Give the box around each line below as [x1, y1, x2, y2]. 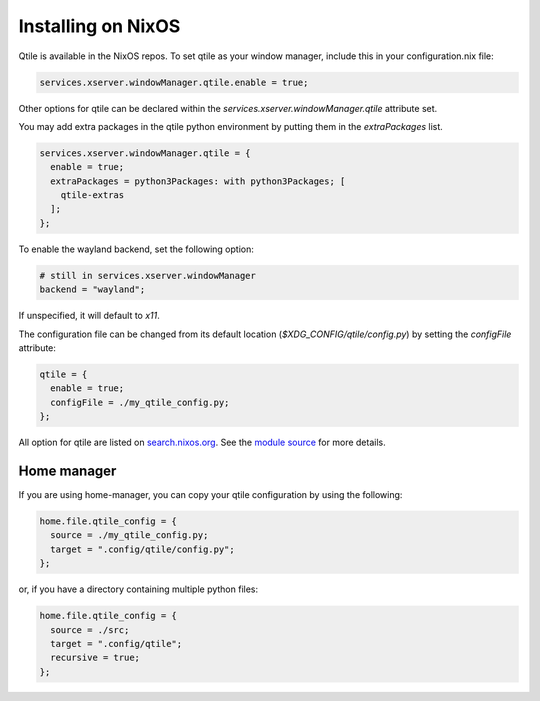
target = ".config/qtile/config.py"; [50, 543, 235, 555]
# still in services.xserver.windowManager [39, 270, 257, 281]
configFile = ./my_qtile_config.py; [50, 396, 230, 408]
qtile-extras [60, 190, 125, 201]
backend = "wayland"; [39, 284, 146, 295]
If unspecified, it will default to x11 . [18, 310, 160, 322]
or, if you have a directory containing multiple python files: [18, 583, 259, 595]
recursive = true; [50, 652, 140, 664]
